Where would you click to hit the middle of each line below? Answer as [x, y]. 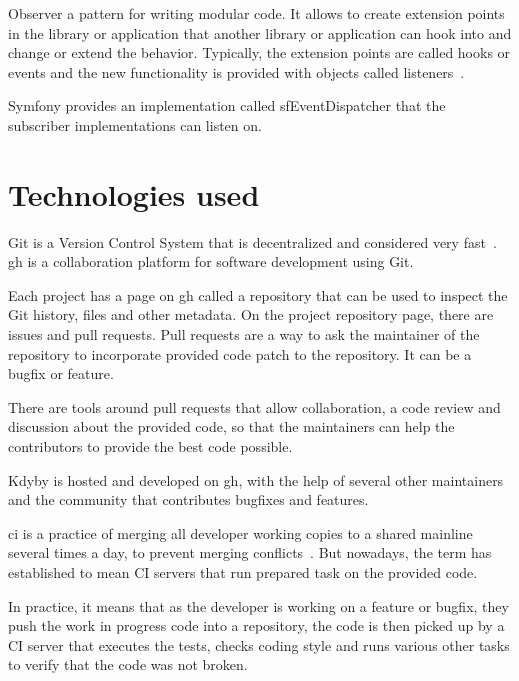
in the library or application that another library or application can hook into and [260, 32]
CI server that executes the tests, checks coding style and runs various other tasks [259, 644]
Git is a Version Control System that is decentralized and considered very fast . [252, 241]
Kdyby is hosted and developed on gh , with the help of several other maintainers [256, 479]
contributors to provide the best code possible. [150, 446]
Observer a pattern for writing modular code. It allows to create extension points [256, 13]
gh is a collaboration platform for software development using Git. [211, 261]
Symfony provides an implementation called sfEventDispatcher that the [227, 105]
